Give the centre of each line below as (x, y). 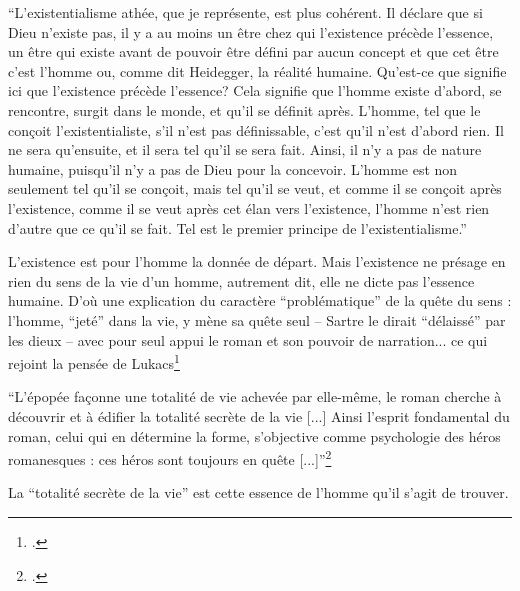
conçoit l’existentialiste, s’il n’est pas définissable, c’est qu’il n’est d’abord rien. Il (256, 129)
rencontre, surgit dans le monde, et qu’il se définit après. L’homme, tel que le (244, 109)
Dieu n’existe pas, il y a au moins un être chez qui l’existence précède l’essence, (251, 31)
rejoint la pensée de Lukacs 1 (94, 361)
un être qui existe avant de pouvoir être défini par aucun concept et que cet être (253, 51)
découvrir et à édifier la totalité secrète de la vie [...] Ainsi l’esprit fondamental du (259, 415)
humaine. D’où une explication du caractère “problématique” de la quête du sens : (260, 300)
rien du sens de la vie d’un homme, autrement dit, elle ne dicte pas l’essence (241, 280)
